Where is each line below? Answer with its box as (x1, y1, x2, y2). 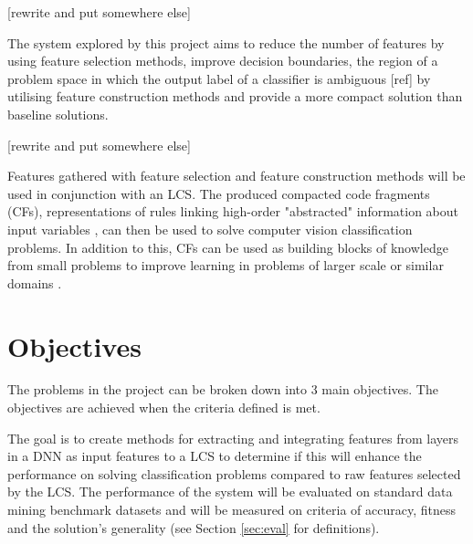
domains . (7, 273, 62, 292)
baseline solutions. (7, 104, 109, 123)
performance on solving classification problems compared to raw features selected (7, 464, 461, 483)
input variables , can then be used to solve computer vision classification (7, 219, 413, 238)
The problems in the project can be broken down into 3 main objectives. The (7, 380, 438, 399)
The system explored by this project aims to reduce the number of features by (7, 33, 445, 52)
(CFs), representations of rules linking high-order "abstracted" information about (7, 202, 459, 221)
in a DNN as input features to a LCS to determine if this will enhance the (7, 446, 422, 466)
